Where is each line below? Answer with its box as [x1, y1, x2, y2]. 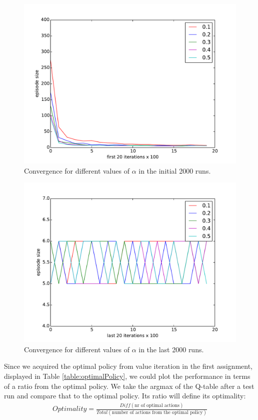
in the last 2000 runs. [138, 344, 204, 354]
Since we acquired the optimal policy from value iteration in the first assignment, [4, 361, 252, 371]
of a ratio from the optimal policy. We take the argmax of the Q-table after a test [4, 380, 254, 391]
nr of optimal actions [134, 402, 179, 408]
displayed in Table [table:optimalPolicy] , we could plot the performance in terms [4, 370, 250, 381]
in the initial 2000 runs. [138, 165, 211, 176]
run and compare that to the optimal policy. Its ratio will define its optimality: [4, 390, 246, 401]
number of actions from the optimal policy [111, 410, 203, 415]
